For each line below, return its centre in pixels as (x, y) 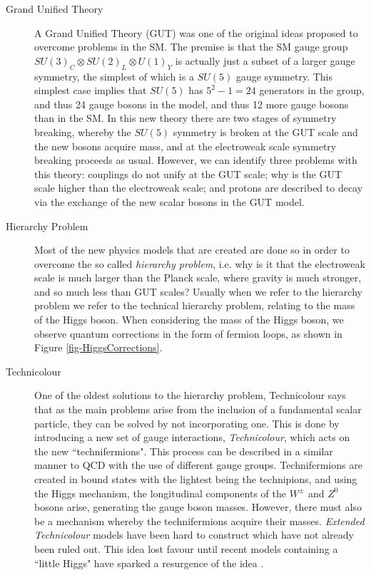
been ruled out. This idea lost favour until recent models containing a (186, 548)
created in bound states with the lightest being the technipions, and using (196, 479)
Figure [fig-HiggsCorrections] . (98, 347)
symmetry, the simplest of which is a (114, 76)
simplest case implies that (91, 90)
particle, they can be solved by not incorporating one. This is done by (187, 423)
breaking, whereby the (83, 131)
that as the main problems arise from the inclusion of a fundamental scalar (198, 409)
